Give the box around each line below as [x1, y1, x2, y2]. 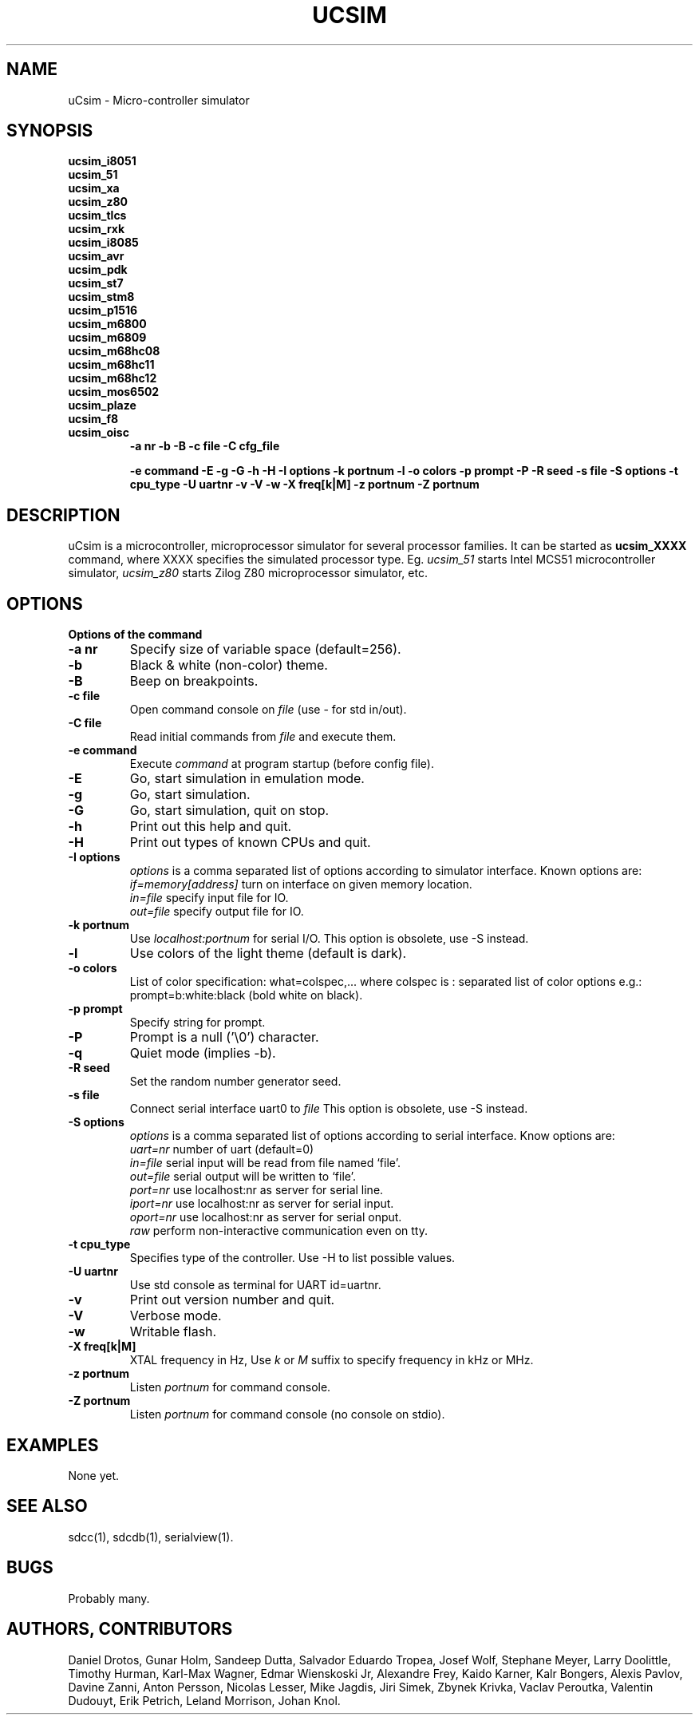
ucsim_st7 [68, 276, 124, 291]
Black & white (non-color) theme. [129, 657, 328, 674]
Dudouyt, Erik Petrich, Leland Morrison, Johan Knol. [68, 1693, 341, 1707]
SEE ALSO [6, 1496, 88, 1517]
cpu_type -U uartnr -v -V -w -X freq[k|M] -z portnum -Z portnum [129, 477, 480, 492]
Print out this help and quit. [129, 818, 292, 835]
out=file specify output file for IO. [129, 904, 304, 919]
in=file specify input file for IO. [129, 891, 289, 905]
